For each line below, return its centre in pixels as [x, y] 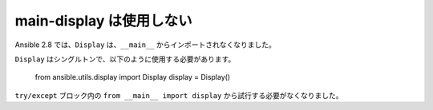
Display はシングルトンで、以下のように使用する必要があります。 [125, 59]
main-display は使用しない [103, 21]
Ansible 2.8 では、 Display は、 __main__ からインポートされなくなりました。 [145, 45]
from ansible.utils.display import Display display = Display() [133, 77]
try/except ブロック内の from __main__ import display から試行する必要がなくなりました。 [179, 95]
